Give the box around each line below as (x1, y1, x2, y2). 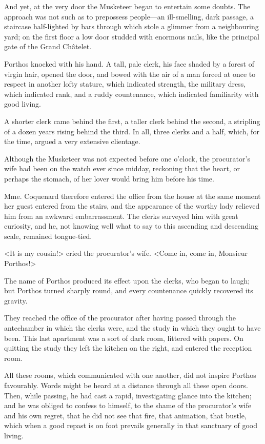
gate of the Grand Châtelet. (4, 41, 92, 52)
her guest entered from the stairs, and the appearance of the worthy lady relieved (4, 200, 260, 211)
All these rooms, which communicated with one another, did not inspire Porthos (4, 370, 256, 380)
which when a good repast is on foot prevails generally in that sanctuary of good (4, 420, 257, 431)
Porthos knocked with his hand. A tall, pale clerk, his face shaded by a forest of (4, 58, 254, 69)
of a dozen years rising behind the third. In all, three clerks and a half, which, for (4, 126, 259, 136)
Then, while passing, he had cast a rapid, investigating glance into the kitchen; (4, 390, 252, 400)
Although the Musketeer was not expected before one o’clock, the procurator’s (4, 153, 250, 164)
